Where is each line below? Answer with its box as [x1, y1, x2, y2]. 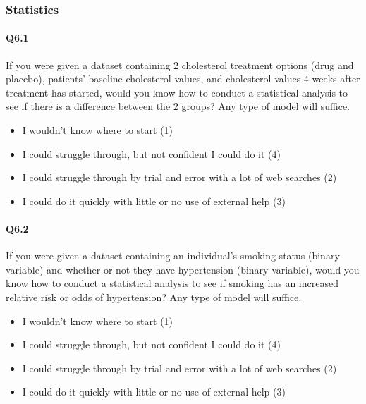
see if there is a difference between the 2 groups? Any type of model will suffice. [6, 99, 350, 114]
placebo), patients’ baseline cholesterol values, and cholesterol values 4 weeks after [6, 71, 360, 86]
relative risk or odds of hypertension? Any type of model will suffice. [6, 289, 302, 304]
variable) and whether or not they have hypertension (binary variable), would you [6, 262, 360, 276]
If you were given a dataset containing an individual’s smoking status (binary [6, 248, 340, 263]
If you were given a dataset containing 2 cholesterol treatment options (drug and [6, 57, 354, 72]
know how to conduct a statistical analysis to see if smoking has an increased [6, 276, 338, 290]
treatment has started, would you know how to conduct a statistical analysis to [6, 85, 348, 99]
